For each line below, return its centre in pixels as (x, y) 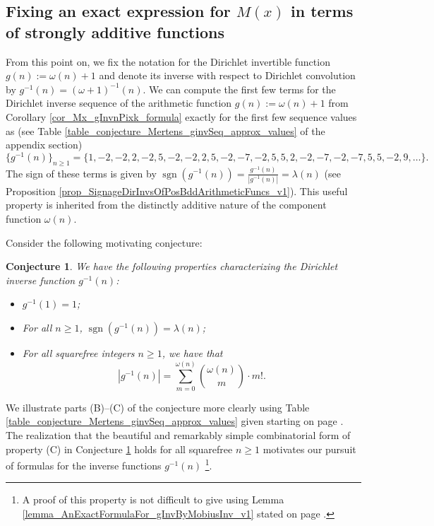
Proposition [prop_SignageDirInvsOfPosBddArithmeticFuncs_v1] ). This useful (177, 191)
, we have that (192, 353)
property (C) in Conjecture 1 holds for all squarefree (119, 449)
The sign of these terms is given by (81, 173)
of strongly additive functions (115, 31)
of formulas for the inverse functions (84, 465)
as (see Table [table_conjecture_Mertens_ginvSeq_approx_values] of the (165, 130)
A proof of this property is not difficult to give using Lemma (153, 499)
